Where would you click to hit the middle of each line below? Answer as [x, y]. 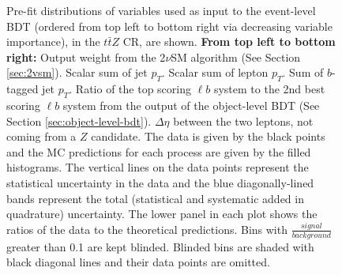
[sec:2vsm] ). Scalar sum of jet [77, 72]
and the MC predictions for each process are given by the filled [159, 151]
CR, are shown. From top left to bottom [229, 41]
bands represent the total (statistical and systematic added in [155, 198]
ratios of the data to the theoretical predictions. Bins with [147, 229]
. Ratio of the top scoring [130, 89]
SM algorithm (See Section [236, 57]
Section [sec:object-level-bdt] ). [79, 121]
